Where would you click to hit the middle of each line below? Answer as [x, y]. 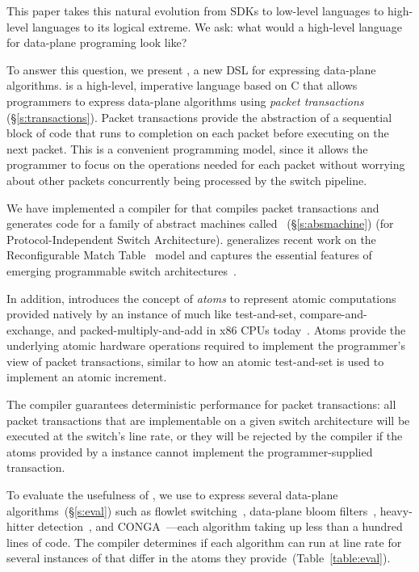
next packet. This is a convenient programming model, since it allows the [187, 148]
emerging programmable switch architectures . [122, 270]
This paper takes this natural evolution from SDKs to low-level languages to [195, 11]
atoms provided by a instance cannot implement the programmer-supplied [190, 451]
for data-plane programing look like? [97, 42]
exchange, [31, 329]
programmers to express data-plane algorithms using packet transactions [185, 101]
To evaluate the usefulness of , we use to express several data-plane [172, 495]
